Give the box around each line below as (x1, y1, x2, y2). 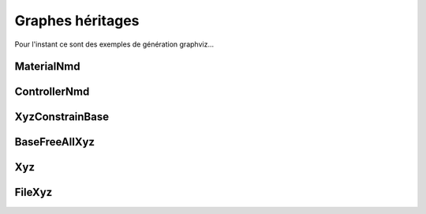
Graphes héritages (14, 12, 140, 29)
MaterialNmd (14, 60, 80, 73)
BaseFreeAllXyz (14, 135, 95, 149)
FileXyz (14, 186, 53, 199)
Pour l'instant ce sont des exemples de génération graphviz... (14, 39, 215, 49)
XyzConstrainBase (14, 111, 110, 124)
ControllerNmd (14, 85, 90, 99)
